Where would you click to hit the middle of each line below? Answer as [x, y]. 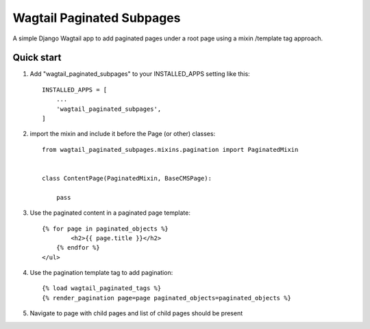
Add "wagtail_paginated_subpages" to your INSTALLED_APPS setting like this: [140, 74]
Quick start [37, 58]
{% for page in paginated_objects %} [106, 228]
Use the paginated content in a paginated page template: [110, 213]
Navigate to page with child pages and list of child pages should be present [136, 313]
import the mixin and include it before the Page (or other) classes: [123, 134]
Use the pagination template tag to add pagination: [101, 273]
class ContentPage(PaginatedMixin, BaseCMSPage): [127, 178]
